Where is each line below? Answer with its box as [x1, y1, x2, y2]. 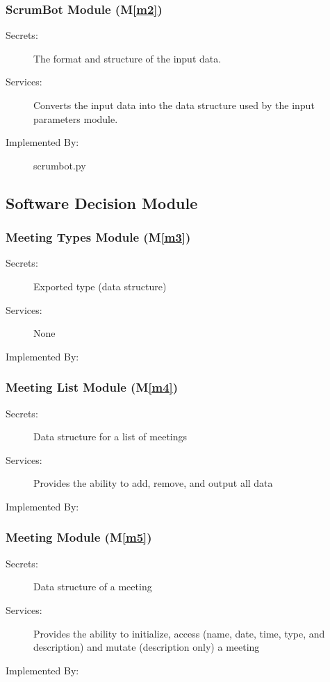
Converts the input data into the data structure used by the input [33, 98, 315, 112]
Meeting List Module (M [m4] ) [6, 379, 179, 396]
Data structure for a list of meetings [33, 429, 188, 444]
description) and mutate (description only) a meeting [33, 640, 260, 654]
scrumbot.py [33, 158, 86, 172]
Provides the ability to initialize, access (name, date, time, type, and [33, 626, 325, 640]
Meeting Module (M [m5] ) [6, 529, 152, 546]
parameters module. [33, 111, 118, 126]
